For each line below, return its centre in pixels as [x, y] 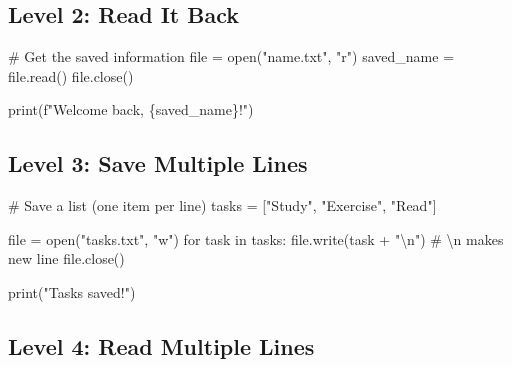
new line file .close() [66, 258]
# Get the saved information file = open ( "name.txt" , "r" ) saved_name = [231, 56]
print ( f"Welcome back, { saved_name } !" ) [131, 109]
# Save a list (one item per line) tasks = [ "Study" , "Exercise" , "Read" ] [222, 205]
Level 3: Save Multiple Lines [158, 163]
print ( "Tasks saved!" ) [72, 291]
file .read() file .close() [71, 75]
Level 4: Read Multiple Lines [161, 345]
